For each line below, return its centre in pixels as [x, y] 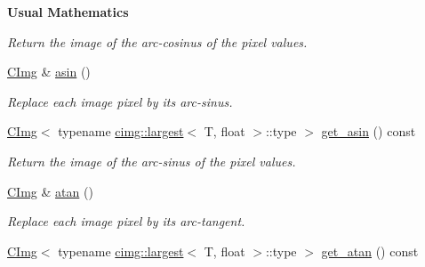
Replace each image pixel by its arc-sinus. [120, 101]
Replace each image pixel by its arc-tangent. [126, 221]
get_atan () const [370, 251]
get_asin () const [369, 131]
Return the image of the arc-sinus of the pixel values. [152, 161]
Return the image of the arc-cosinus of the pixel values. [157, 41]
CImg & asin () [49, 72]
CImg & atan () [50, 191]
